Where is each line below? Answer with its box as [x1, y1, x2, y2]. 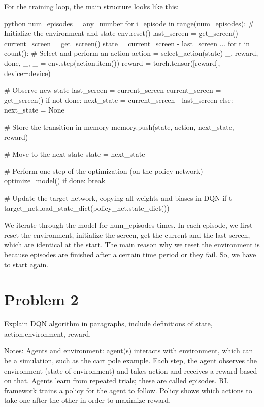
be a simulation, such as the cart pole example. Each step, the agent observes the [4, 355, 257, 365]
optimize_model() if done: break [4, 175, 106, 186]
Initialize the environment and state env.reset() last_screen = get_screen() [4, 28, 238, 39]
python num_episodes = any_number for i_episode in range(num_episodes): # [4, 18, 254, 28]
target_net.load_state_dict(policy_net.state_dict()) [4, 202, 170, 213]
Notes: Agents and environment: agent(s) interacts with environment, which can [4, 345, 253, 356]
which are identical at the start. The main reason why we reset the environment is [4, 239, 260, 250]
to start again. [4, 259, 49, 270]
